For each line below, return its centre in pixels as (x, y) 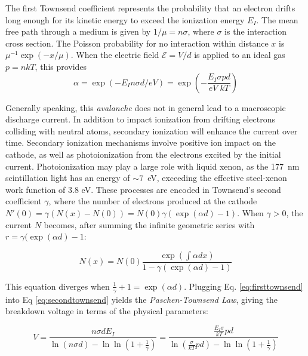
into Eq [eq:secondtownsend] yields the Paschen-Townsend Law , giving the (142, 299)
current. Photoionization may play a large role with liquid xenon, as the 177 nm (153, 166)
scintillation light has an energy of (68, 178)
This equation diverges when (58, 286)
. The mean (277, 19)
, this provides (61, 66)
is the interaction (256, 31)
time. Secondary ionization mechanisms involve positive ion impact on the (141, 142)
